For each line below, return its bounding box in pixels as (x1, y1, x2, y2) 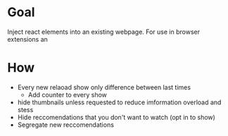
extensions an (7, 35, 48, 43)
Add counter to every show (27, 90, 108, 99)
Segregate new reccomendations (17, 120, 115, 129)
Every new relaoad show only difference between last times (17, 82, 191, 92)
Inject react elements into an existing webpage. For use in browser (7, 27, 201, 36)
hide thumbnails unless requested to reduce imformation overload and (17, 98, 222, 106)
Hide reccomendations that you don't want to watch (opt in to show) (17, 113, 216, 121)
